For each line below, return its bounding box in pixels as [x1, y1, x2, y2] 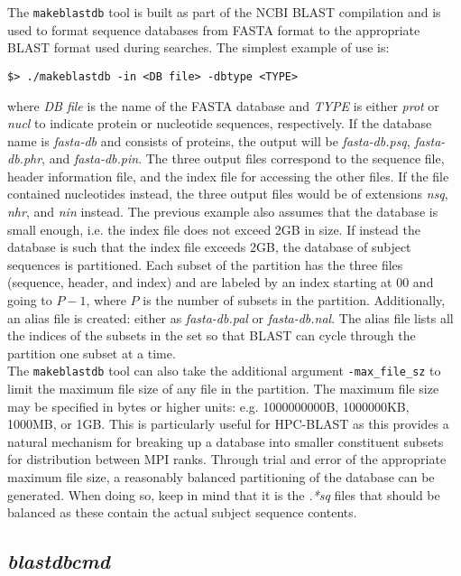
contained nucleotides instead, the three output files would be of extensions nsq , [7, 184, 448, 203]
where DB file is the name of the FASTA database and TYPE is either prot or [7, 96, 439, 115]
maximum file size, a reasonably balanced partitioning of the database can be [7, 468, 435, 487]
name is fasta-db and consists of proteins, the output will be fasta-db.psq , [7, 131, 410, 150]
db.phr [7, 149, 42, 168]
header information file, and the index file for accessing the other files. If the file [7, 166, 449, 185]
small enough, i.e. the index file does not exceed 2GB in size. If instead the [7, 219, 420, 238]
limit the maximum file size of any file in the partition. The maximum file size [7, 379, 439, 398]
